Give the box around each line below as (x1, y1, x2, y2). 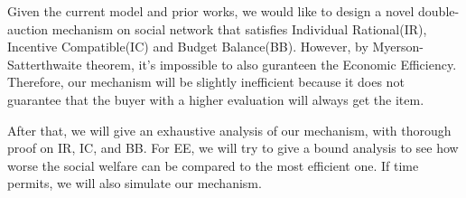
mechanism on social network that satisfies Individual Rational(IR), (51, 19, 427, 38)
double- (418, 2, 460, 20)
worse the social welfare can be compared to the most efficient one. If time (7, 156, 419, 174)
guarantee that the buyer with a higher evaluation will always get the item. (7, 90, 424, 108)
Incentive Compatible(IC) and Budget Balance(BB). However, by (7, 37, 368, 56)
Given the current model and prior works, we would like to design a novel (7, 2, 415, 20)
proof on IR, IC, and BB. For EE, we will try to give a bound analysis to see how (7, 138, 459, 157)
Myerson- (372, 37, 424, 56)
